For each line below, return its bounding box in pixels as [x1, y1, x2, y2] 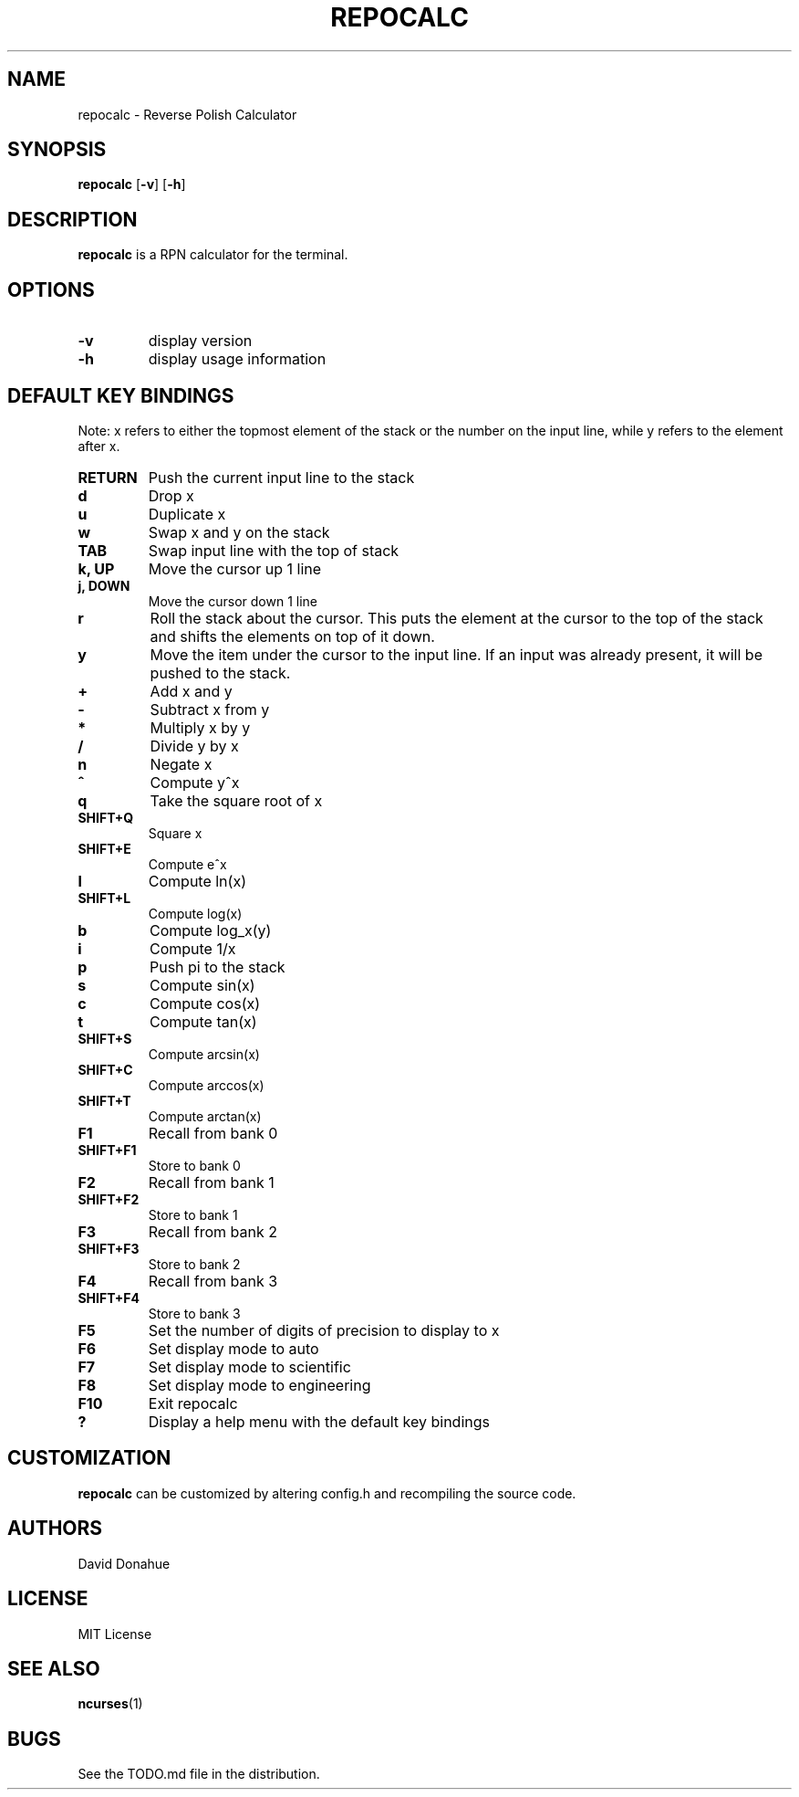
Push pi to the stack [149, 957, 285, 976]
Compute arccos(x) [148, 1077, 265, 1093]
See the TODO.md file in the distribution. [78, 1766, 320, 1782]
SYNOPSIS [7, 138, 107, 162]
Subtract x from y [150, 699, 270, 719]
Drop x [148, 486, 194, 505]
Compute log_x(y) [149, 920, 272, 940]
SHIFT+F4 [78, 1289, 140, 1306]
